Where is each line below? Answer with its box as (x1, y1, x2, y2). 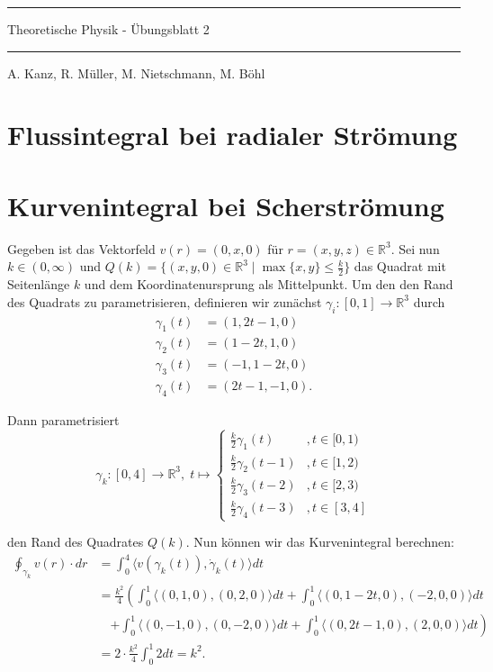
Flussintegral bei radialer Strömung (7, 116, 458, 153)
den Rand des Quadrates (7, 532, 144, 551)
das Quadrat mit (354, 257, 446, 276)
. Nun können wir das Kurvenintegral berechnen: (185, 532, 454, 551)
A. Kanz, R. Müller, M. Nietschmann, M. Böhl (7, 63, 265, 82)
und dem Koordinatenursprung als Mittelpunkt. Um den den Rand (84, 275, 453, 294)
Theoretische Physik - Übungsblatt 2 (7, 20, 210, 38)
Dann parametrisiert (7, 410, 120, 429)
